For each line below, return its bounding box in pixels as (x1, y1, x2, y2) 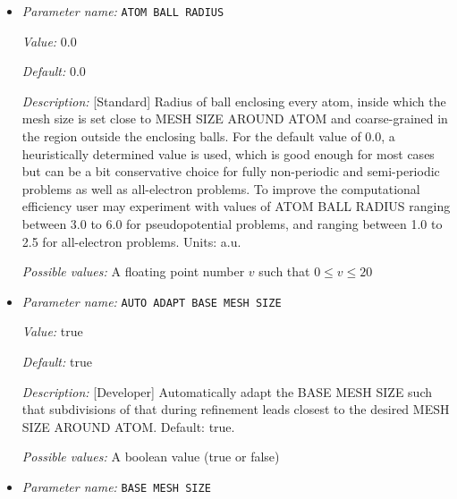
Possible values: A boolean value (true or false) (21, 447, 280, 466)
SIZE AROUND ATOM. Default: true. (21, 417, 235, 436)
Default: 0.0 (21, 62, 86, 80)
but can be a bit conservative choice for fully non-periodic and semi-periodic (21, 162, 440, 181)
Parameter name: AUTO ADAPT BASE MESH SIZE (21, 292, 282, 310)
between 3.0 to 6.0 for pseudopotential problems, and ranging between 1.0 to (21, 215, 443, 233)
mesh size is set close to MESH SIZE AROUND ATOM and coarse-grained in (21, 109, 448, 128)
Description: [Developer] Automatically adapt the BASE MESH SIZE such (21, 382, 432, 401)
